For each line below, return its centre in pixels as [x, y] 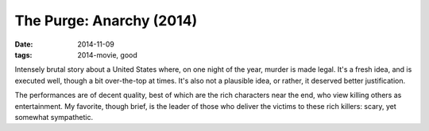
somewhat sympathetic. [54, 117]
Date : [24, 44]
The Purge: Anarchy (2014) [106, 21]
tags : [23, 54]
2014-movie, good [108, 54]
